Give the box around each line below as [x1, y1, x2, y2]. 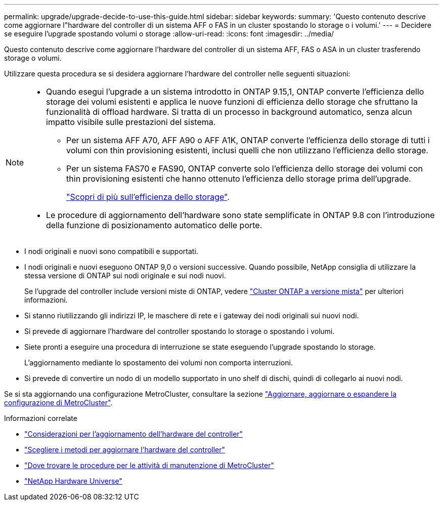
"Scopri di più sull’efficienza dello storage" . [66, 192, 230, 202]
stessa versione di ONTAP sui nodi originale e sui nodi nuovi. [24, 271, 226, 280]
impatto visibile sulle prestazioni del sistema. [46, 117, 216, 127]
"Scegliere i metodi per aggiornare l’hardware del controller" [24, 445, 226, 454]
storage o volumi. [4, 54, 62, 62]
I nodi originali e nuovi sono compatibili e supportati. [24, 247, 198, 256]
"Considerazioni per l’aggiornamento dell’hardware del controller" [24, 430, 243, 438]
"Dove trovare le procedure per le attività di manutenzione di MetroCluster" [24, 461, 274, 470]
